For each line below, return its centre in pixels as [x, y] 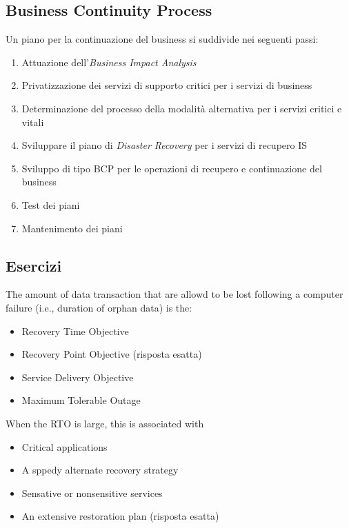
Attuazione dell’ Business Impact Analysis [109, 62]
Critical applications [64, 446]
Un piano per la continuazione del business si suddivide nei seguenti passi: [162, 39]
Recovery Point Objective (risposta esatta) [112, 354]
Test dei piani [51, 204]
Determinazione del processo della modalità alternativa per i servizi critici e [182, 108]
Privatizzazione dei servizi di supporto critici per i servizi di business [167, 85]
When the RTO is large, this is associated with [105, 423]
